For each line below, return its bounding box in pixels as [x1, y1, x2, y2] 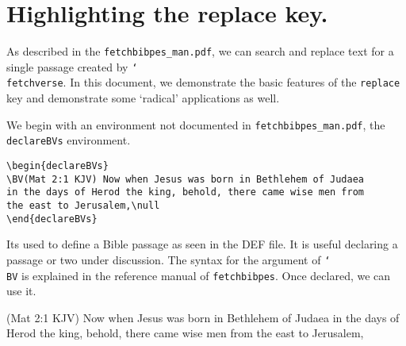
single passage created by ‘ [6, 58, 138, 75]
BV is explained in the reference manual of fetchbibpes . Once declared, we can [6, 267, 391, 283]
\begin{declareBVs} [6, 160, 109, 171]
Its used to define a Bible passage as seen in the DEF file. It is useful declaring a [6, 236, 398, 252]
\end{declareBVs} [6, 213, 98, 225]
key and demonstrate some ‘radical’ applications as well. [6, 90, 280, 106]
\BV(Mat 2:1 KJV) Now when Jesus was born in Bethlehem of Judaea [6, 173, 365, 185]
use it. [6, 283, 36, 299]
